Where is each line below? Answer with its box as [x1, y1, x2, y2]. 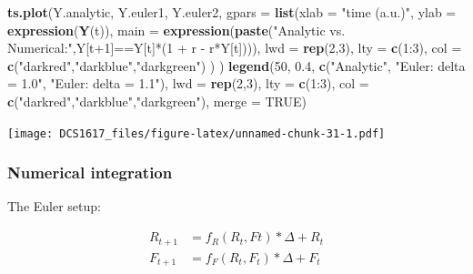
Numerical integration [7, 161, 173, 184]
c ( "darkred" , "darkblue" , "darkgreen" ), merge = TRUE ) [7, 91, 307, 110]
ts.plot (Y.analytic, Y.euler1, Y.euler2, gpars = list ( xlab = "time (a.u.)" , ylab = [7, 3, 457, 21]
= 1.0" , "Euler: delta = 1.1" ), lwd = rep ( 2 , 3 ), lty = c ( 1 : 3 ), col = [7, 74, 369, 93]
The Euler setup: [7, 197, 101, 216]
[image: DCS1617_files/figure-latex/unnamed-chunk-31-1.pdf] [7, 127, 386, 140]
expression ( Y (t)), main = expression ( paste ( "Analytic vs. [7, 20, 346, 39]
